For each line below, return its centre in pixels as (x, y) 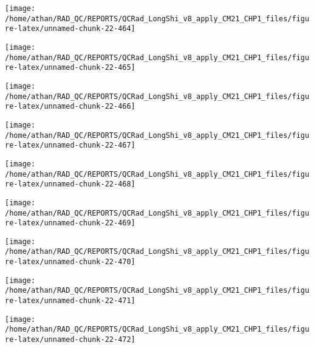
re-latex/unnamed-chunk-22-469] (70, 223)
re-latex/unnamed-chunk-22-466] (70, 107)
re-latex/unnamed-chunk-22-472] (70, 340)
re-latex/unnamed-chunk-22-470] (70, 262)
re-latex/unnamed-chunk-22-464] (70, 29)
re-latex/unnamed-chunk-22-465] (70, 68)
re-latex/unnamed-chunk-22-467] (70, 145)
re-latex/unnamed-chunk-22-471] (70, 301)
